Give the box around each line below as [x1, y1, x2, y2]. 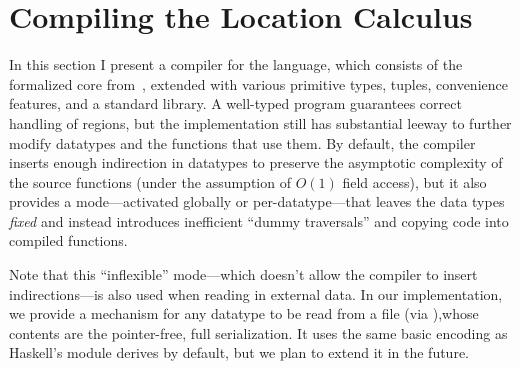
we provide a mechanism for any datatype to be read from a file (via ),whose [9, 303, 479, 324]
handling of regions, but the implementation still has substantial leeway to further [9, 112, 512, 133]
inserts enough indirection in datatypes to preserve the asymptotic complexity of [9, 152, 503, 173]
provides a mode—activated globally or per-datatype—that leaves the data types [9, 191, 505, 212]
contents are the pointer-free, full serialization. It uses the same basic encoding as [9, 322, 508, 343]
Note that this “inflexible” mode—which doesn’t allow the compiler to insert [9, 264, 478, 285]
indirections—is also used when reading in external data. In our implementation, [9, 283, 503, 304]
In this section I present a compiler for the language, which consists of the [9, 54, 463, 75]
